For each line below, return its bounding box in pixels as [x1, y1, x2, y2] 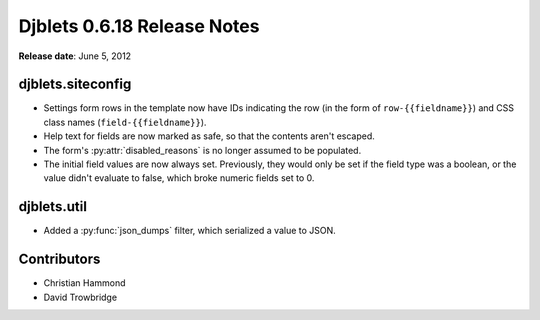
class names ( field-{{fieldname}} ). [43, 116, 207, 128]
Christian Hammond [43, 277, 126, 289]
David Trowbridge [43, 291, 118, 303]
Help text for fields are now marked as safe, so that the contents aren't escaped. [43, 130, 375, 142]
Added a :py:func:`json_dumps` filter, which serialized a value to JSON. [43, 225, 337, 237]
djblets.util [18, 198, 87, 215]
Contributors [18, 251, 101, 268]
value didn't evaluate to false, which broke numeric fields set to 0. [43, 172, 315, 184]
